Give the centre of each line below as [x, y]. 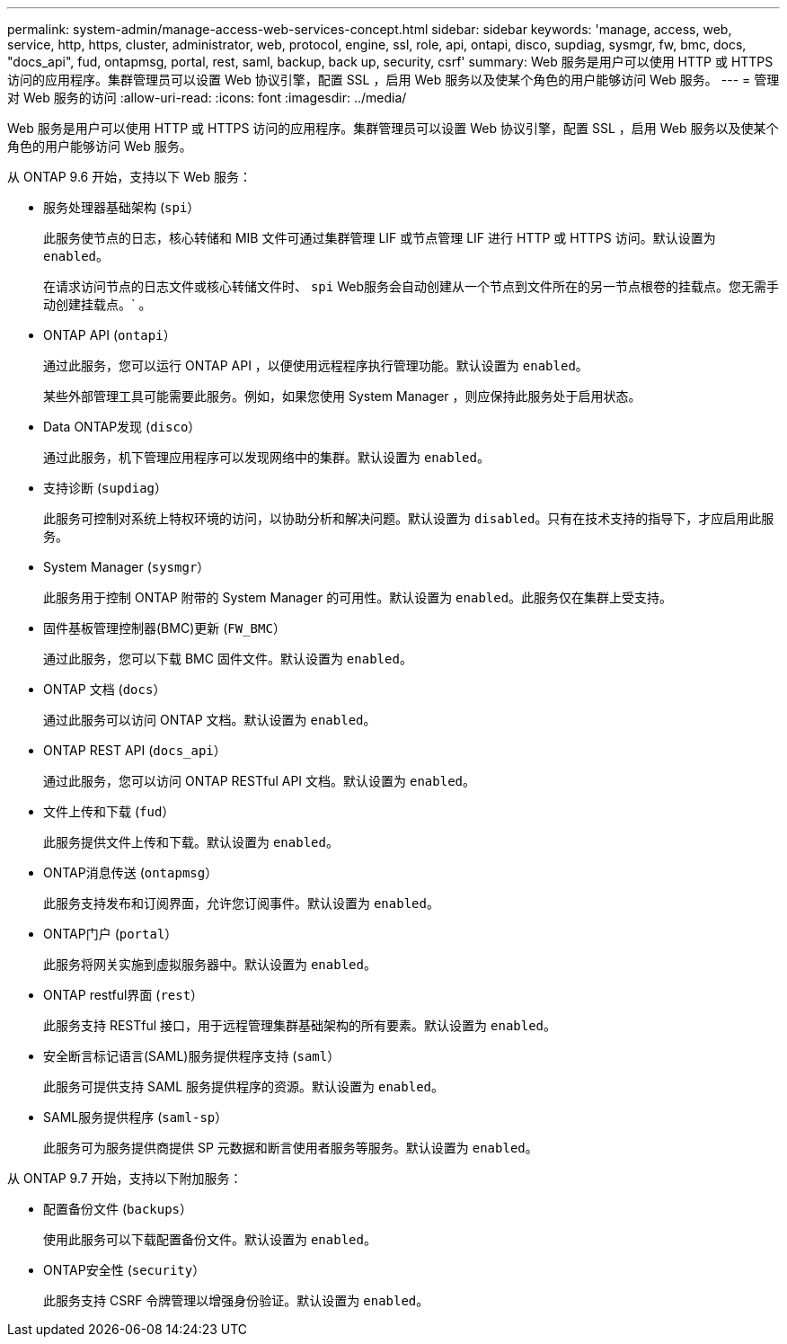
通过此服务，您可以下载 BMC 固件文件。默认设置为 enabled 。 [228, 659]
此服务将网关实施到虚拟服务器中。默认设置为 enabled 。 [210, 964]
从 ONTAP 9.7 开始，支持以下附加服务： [125, 1178]
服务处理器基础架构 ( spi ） [122, 207]
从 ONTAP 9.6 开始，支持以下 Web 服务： [129, 177]
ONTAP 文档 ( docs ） [105, 689]
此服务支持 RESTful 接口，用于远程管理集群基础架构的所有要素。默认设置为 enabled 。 [300, 1025]
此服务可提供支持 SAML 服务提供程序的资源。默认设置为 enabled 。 [244, 1086]
